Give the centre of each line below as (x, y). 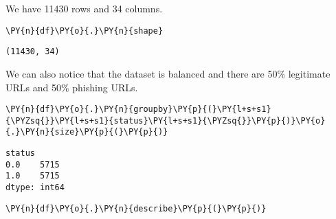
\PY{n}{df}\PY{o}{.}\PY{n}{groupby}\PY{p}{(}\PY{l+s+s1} (138, 109)
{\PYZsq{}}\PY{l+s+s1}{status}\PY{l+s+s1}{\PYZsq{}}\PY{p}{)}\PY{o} (166, 120)
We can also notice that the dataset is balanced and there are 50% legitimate (168, 73)
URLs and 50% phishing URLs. (72, 87)
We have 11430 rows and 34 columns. (84, 8)
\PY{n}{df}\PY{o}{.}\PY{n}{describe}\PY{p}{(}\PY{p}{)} (136, 208)
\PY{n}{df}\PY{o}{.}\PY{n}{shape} (85, 31)
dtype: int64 (35, 188)
